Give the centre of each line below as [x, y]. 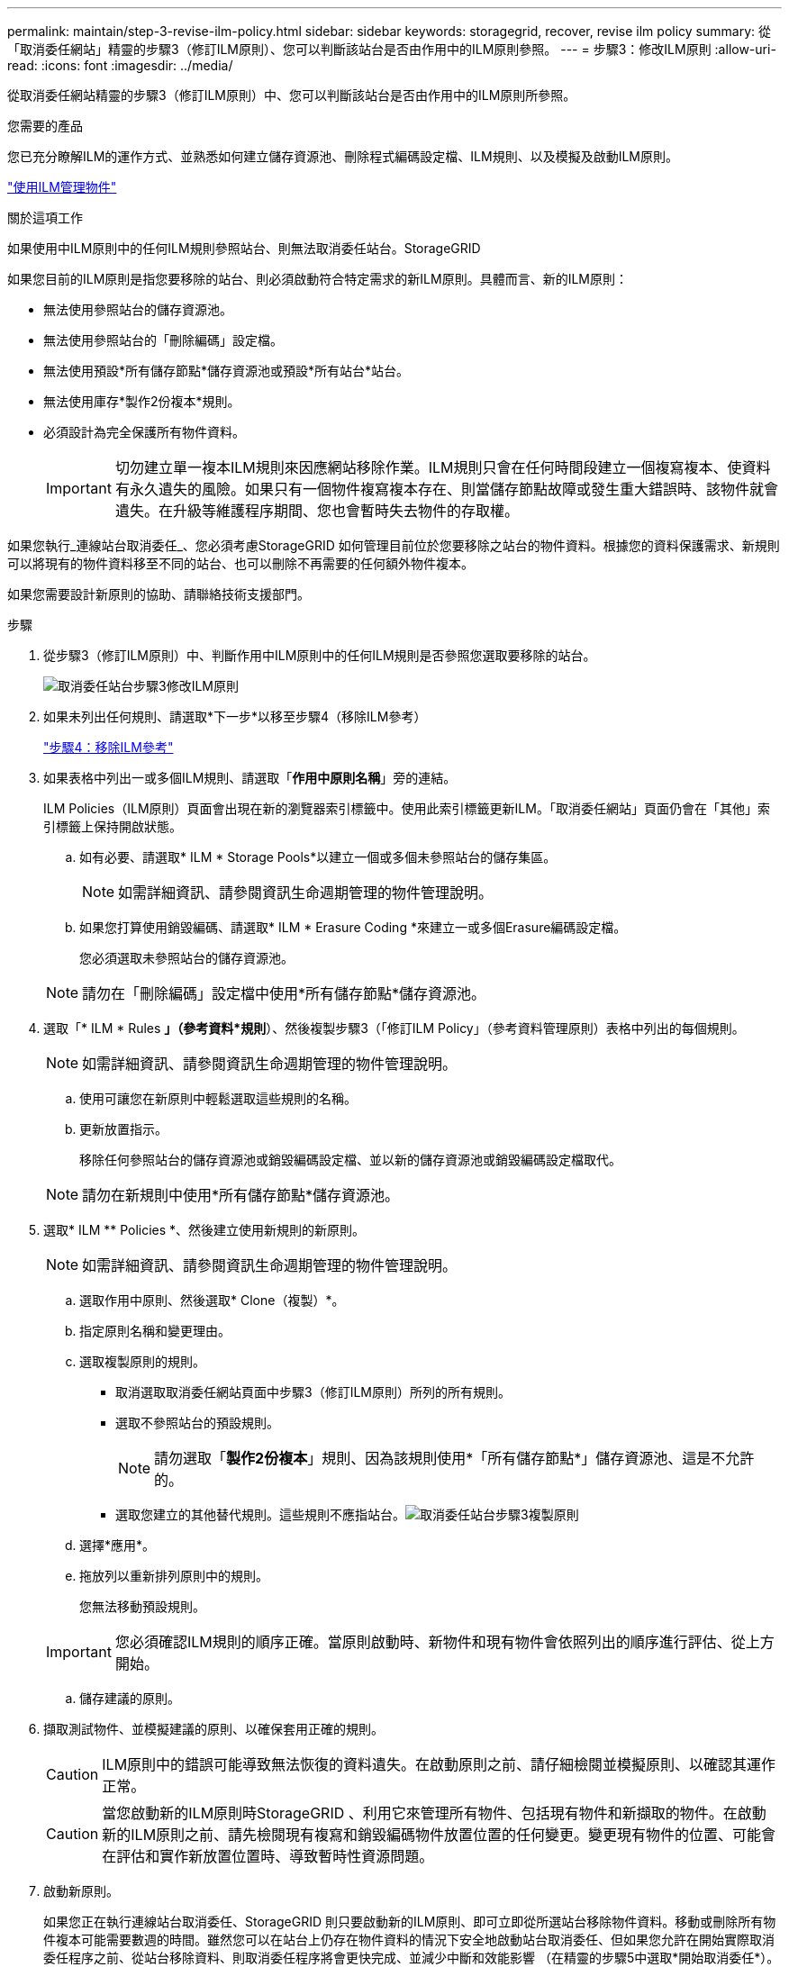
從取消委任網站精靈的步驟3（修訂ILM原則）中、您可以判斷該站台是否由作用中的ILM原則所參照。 [292, 95]
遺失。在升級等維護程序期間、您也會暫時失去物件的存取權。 [317, 511]
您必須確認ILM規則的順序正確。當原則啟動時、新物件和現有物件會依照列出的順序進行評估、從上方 [444, 1642]
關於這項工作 [45, 218]
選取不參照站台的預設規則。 [197, 1423]
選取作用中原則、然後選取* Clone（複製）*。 [212, 1300]
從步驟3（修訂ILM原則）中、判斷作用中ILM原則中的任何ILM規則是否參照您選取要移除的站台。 [320, 655]
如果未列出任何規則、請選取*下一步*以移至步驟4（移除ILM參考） [235, 716]
